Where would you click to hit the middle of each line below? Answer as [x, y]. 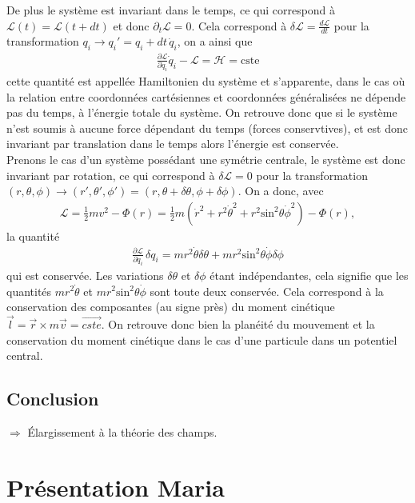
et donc [131, 25]
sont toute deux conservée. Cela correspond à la [267, 291]
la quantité [33, 236]
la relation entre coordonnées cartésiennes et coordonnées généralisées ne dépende [206, 96]
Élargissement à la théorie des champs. [122, 431]
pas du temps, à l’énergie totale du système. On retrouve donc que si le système [202, 112]
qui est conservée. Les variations [85, 275]
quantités [29, 291]
